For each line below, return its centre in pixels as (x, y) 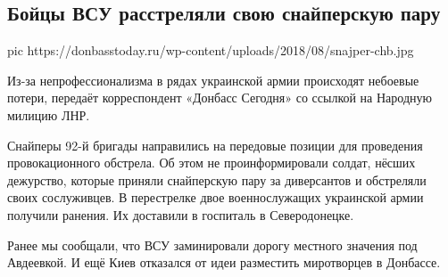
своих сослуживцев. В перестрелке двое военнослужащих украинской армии (216, 197)
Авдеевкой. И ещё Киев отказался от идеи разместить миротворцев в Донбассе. (224, 262)
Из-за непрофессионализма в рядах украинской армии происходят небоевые (213, 80)
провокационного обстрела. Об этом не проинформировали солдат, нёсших (212, 163)
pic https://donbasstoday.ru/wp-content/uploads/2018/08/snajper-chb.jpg (211, 50)
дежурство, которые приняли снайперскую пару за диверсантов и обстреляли (217, 179)
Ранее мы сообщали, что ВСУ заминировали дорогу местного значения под (212, 244)
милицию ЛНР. (49, 114)
